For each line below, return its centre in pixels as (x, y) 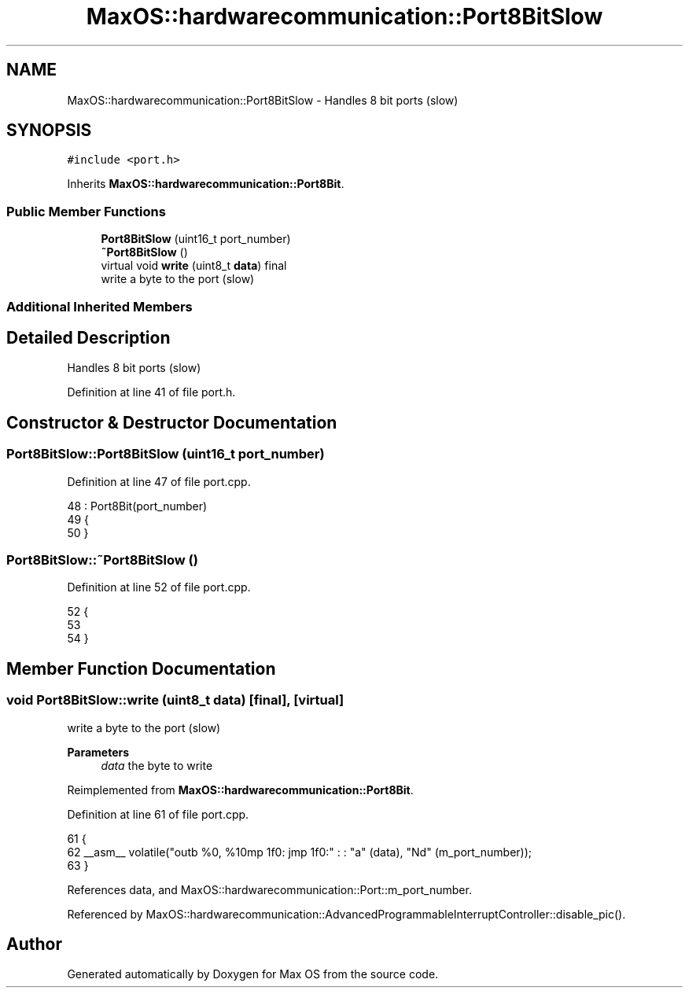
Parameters (98, 752)
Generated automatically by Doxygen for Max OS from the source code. (253, 974)
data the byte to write (157, 765)
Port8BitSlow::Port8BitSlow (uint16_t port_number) (166, 454)
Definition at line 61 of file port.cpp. (158, 814)
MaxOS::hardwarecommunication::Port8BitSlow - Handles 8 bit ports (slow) (263, 100)
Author (34, 944)
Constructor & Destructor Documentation (172, 422)
